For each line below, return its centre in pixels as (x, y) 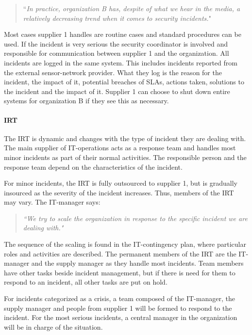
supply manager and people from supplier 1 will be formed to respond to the (118, 308)
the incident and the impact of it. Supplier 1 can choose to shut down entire (117, 91)
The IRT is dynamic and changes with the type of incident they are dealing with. (125, 138)
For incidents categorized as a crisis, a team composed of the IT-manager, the (119, 298)
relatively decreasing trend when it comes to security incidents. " (117, 18)
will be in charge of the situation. (53, 327)
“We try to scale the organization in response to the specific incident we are (135, 218)
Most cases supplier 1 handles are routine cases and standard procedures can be (123, 34)
